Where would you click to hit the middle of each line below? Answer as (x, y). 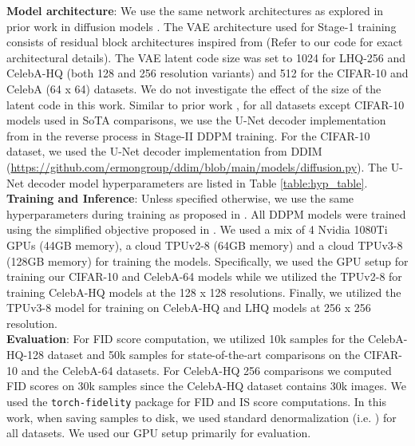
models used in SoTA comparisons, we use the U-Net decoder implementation (196, 120)
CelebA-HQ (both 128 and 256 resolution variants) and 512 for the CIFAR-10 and (207, 73)
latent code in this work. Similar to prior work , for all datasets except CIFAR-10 (206, 104)
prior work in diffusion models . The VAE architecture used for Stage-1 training (202, 26)
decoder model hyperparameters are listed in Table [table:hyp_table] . (198, 182)
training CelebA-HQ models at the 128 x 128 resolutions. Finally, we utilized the (204, 292)
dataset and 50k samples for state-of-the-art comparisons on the (204, 355)
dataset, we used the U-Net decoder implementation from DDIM (164, 151)
